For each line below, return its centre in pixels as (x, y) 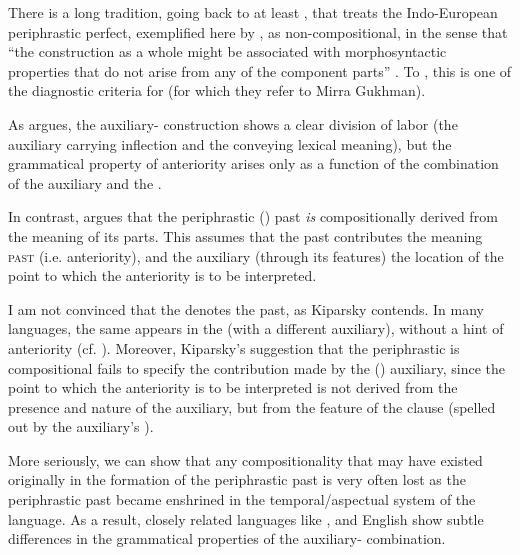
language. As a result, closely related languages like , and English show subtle (246, 518)
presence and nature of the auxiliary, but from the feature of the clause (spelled (252, 406)
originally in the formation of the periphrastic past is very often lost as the (237, 479)
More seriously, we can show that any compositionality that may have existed (245, 459)
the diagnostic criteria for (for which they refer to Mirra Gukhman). (217, 90)
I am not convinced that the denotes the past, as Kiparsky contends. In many (246, 308)
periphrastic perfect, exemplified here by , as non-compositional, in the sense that (258, 31)
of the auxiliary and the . (85, 182)
